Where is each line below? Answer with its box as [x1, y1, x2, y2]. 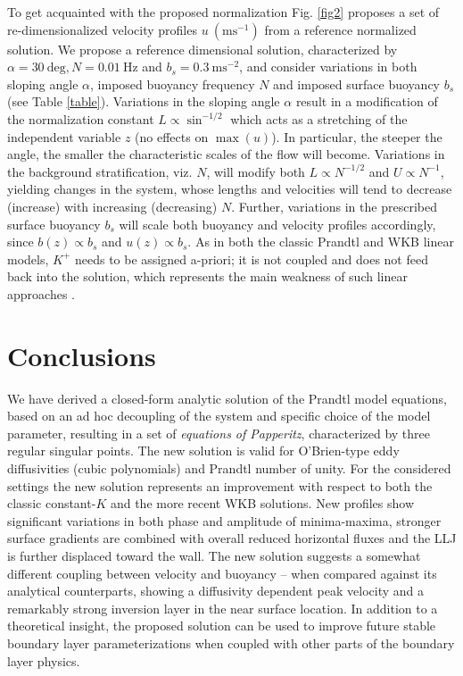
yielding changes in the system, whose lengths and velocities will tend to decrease [7, 179, 452, 198]
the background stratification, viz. [7, 162, 193, 180]
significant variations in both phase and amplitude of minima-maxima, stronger [7, 511, 442, 530]
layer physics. [7, 651, 80, 670]
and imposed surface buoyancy [273, 74, 440, 93]
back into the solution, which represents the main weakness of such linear [7, 267, 408, 286]
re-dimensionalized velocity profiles [7, 20, 197, 38]
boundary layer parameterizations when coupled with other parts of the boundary [7, 633, 455, 652]
